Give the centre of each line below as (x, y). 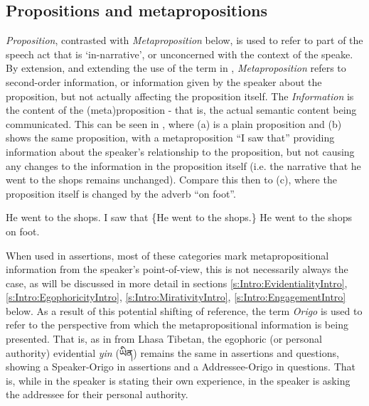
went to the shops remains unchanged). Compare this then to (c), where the (171, 180)
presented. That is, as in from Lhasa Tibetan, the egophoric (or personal (164, 339)
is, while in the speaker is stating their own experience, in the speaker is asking (178, 380)
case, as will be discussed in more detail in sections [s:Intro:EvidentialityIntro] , (177, 283)
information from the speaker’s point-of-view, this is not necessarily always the (177, 269)
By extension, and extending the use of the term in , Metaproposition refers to (176, 68)
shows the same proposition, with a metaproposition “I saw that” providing (170, 138)
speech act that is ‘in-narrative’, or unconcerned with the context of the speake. (180, 54)
